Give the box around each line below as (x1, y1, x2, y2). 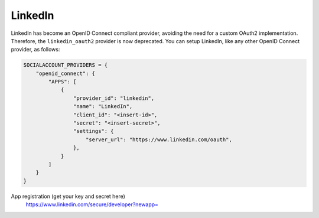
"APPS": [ (48, 79, 77, 85)
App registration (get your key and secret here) (11, 193, 125, 200)
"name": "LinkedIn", (73, 103, 133, 110)
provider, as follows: (11, 46, 60, 53)
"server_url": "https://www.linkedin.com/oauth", (86, 136, 233, 143)
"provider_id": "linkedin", (73, 95, 155, 102)
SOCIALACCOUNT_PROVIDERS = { (23, 62, 108, 69)
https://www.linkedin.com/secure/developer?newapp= (25, 201, 159, 208)
